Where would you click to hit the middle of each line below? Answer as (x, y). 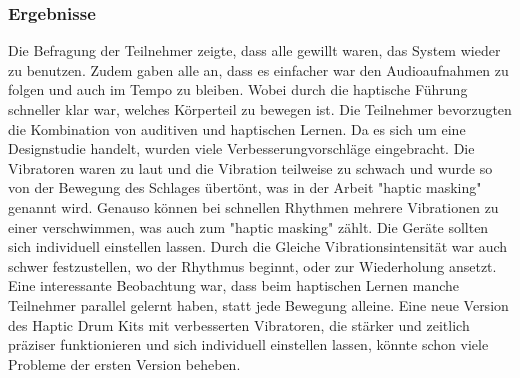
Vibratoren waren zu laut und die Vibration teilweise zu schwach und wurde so (250, 167)
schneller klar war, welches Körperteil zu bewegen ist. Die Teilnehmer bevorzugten (260, 109)
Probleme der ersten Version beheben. (124, 363)
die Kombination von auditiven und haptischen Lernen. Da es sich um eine (237, 128)
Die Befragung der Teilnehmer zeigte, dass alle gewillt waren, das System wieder (254, 50)
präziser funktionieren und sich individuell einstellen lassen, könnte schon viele (248, 344)
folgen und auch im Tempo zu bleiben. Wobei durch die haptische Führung (238, 89)
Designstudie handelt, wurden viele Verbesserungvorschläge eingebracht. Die (241, 148)
